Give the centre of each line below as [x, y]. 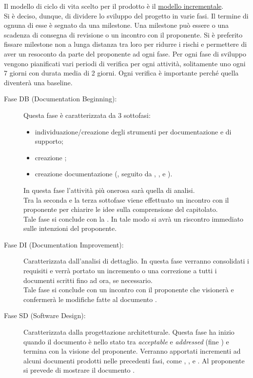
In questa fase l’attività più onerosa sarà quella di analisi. [109, 190]
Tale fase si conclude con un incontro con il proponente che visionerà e [129, 290]
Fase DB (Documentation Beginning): [60, 99]
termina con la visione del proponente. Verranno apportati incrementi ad [132, 351]
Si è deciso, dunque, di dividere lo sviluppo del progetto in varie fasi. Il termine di [126, 15]
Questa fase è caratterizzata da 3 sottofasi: [87, 115]
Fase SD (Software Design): [45, 315]
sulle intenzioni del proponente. [70, 228]
